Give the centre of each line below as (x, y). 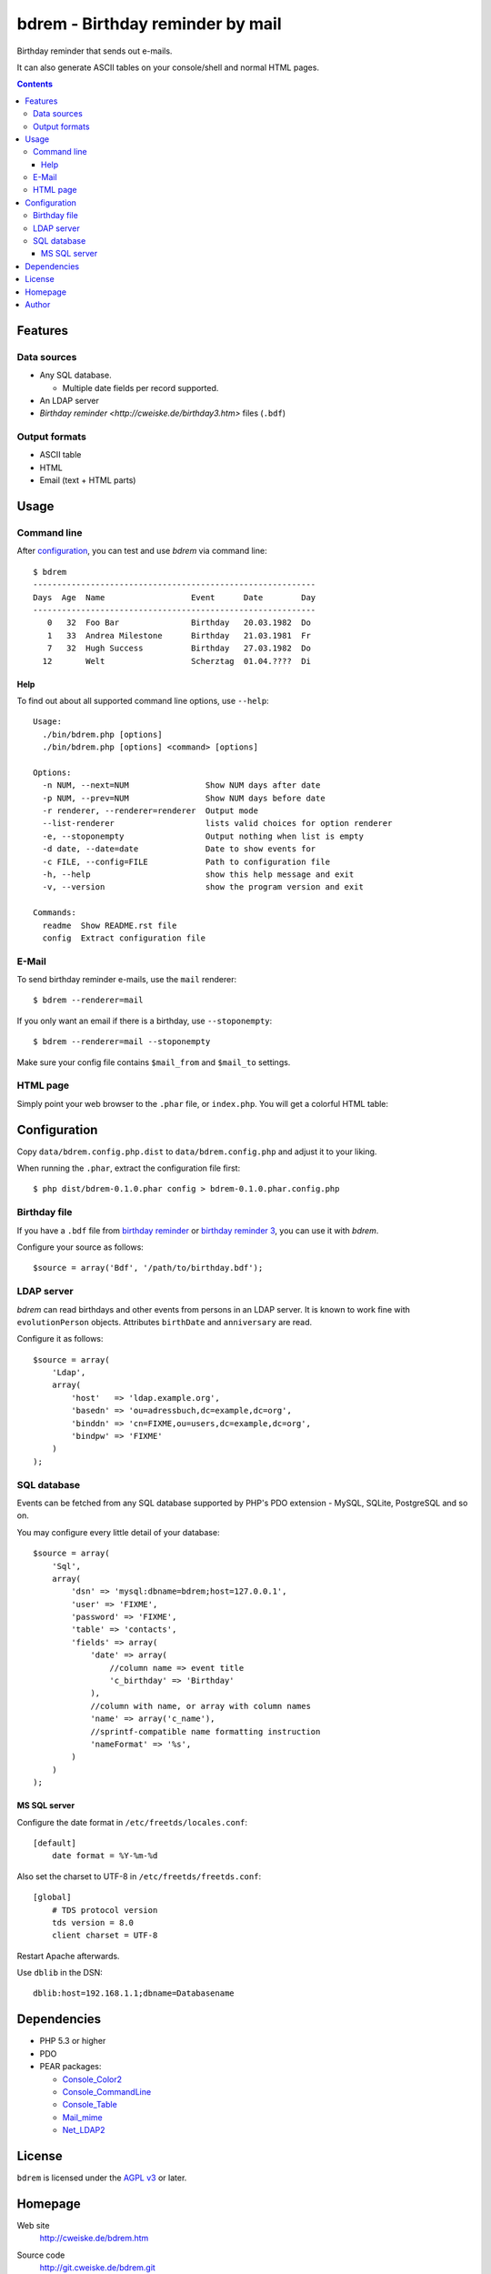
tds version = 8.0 (93, 1922)
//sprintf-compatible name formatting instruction (205, 1731)
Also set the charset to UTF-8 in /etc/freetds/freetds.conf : (139, 1876)
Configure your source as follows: (80, 1247)
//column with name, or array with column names (200, 1706)
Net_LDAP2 (84, 2130)
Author (38, 304)
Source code (41, 2255)
